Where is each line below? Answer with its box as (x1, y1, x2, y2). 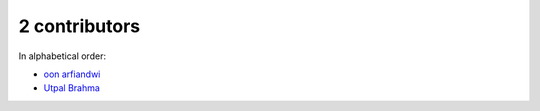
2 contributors (18, 15, 141, 37)
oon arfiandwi (43, 68, 101, 80)
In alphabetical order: (18, 50, 107, 62)
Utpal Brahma (43, 82, 100, 94)
